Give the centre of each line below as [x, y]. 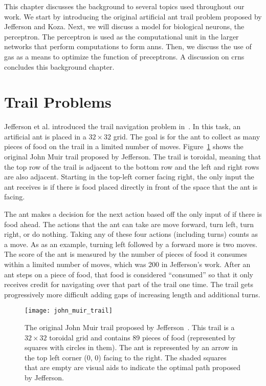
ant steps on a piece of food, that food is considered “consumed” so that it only [129, 274]
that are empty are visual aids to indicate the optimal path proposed [132, 367]
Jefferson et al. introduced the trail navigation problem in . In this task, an [123, 126]
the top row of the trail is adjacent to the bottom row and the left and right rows [132, 166]
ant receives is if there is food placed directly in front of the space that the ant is [131, 186]
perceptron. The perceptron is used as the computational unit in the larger [121, 36]
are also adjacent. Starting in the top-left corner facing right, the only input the [129, 177]
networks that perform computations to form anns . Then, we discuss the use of [128, 46]
